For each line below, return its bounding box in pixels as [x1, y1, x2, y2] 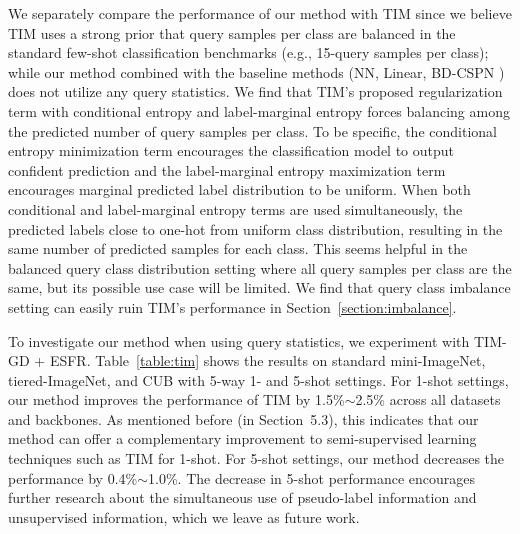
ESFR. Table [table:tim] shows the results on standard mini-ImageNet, [49, 350, 486, 371]
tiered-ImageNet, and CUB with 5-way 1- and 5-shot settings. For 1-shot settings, [8, 369, 509, 390]
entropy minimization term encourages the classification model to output [8, 140, 455, 161]
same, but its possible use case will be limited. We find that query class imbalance [8, 277, 511, 298]
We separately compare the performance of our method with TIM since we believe [8, 3, 512, 23]
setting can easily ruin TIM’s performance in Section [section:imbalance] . [8, 296, 457, 317]
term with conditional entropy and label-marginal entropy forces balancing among [8, 100, 510, 121]
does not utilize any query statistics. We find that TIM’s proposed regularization [8, 81, 503, 102]
